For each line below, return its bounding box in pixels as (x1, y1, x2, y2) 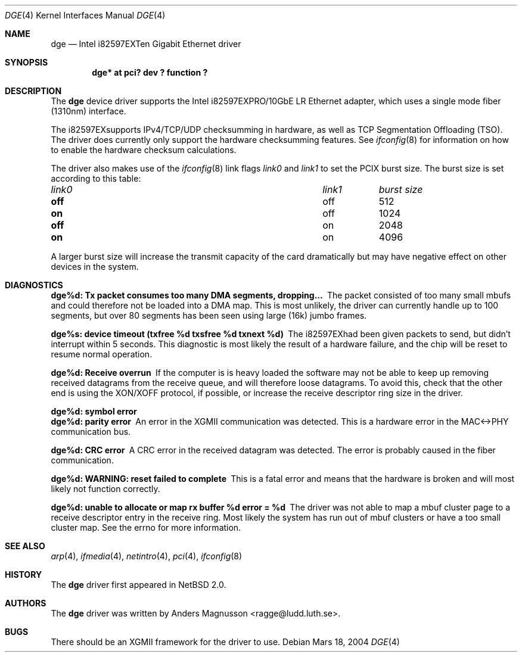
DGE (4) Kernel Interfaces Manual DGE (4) (5, 10, 166, 20)
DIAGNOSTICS (5, 280, 63, 290)
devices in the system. (51, 261, 139, 272)
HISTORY (5, 569, 42, 580)
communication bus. (51, 426, 131, 437)
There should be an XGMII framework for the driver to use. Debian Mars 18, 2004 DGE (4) (51, 637, 400, 647)
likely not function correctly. (51, 484, 160, 494)
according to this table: (51, 173, 141, 183)
